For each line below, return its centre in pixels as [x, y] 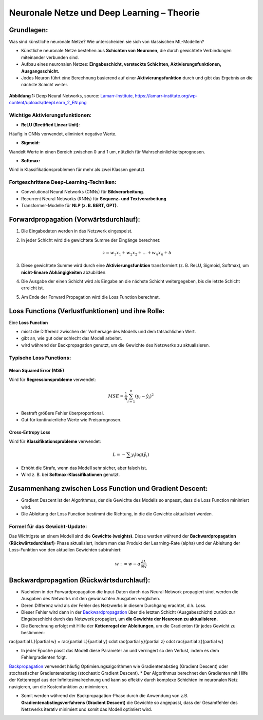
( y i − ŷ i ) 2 [144, 396]
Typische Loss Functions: [40, 358]
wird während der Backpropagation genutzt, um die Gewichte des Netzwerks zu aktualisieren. [116, 345]
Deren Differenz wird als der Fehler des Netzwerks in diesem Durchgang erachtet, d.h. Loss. [114, 605]
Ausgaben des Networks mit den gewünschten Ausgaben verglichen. [91, 599]
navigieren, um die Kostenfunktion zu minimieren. [59, 686]
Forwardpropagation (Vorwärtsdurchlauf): [75, 219]
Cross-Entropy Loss [30, 432]
